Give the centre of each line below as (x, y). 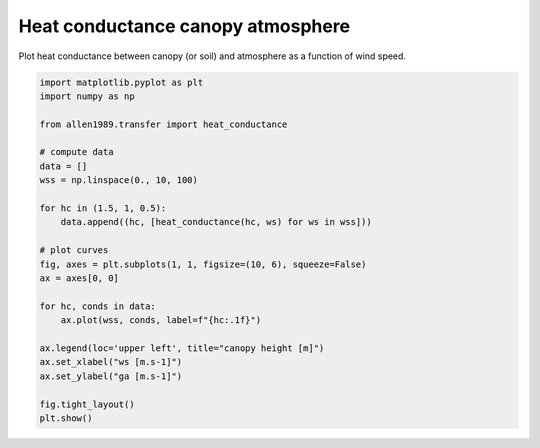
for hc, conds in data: (98, 306)
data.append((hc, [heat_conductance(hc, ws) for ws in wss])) (216, 222)
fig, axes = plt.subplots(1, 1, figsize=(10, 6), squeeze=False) (203, 264)
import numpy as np (87, 96)
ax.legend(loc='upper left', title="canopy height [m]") (182, 348)
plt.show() (66, 418)
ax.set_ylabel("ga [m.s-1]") (111, 376)
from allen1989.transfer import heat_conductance (163, 124)
